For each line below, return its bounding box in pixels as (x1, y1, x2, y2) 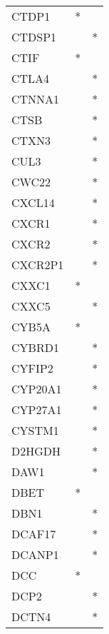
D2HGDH (11, 443, 61, 459)
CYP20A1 (11, 381, 62, 397)
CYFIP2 (11, 360, 53, 376)
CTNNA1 (11, 91, 60, 107)
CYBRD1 (11, 339, 59, 356)
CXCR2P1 (11, 256, 64, 273)
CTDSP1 (11, 29, 57, 45)
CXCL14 (11, 194, 55, 211)
